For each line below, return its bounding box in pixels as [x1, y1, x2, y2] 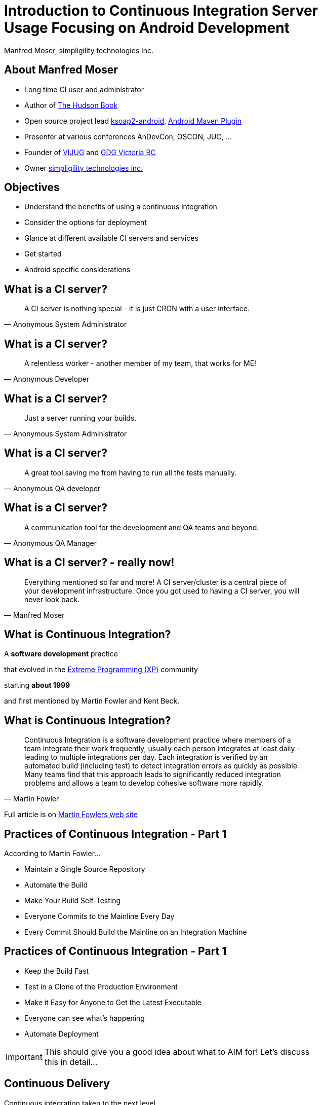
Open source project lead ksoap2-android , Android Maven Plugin [24, 116, 242, 125]
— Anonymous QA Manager [4, 538, 97, 547]
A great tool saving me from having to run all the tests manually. [24, 468, 237, 477]
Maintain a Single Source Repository [24, 865, 145, 874]
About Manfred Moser [4, 63, 118, 77]
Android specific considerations [24, 265, 131, 274]
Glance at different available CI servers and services [24, 234, 198, 243]
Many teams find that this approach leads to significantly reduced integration [24, 770, 281, 779]
